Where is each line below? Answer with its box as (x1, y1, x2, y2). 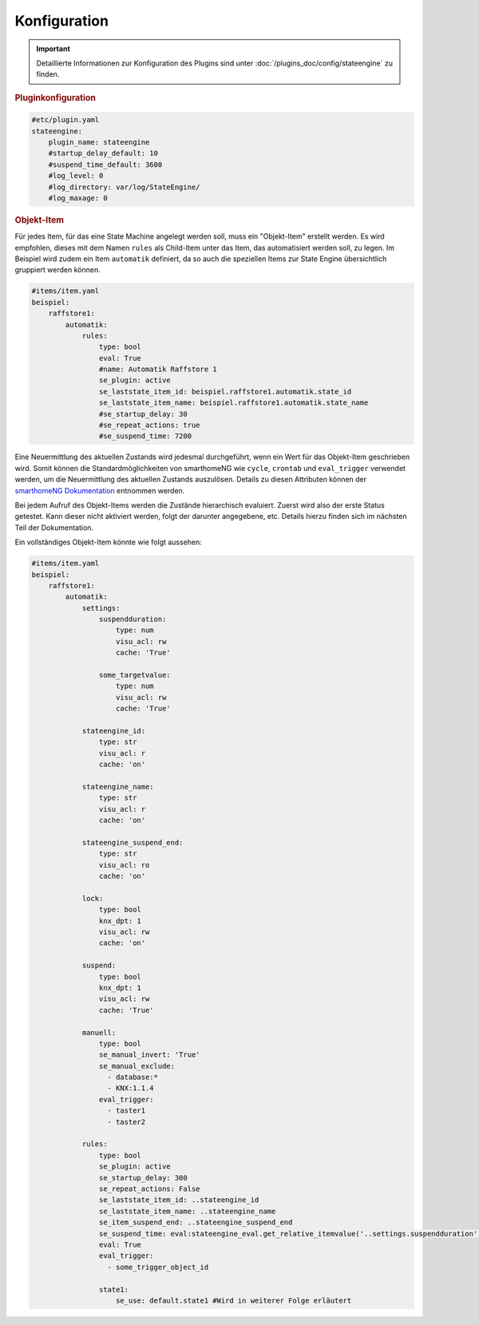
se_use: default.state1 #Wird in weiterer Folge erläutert (116, 1295, 352, 1305)
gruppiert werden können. (14, 265, 101, 275)
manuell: (81, 1028, 117, 1037)
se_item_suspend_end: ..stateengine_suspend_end (98, 1218, 293, 1227)
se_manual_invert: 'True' (98, 1050, 200, 1059)
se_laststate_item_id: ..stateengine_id (98, 1196, 259, 1204)
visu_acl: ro (98, 860, 150, 869)
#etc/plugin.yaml (31, 116, 100, 125)
